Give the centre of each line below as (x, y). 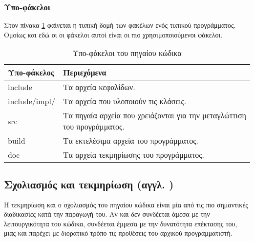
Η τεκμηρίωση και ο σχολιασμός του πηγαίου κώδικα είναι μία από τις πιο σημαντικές (126, 204)
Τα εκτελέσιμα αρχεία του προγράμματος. (130, 141)
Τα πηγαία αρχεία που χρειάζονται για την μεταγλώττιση (154, 115)
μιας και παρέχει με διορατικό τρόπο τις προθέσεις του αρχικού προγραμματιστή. (118, 233)
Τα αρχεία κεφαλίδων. (99, 87)
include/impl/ (32, 101)
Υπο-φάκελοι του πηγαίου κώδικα (127, 53)
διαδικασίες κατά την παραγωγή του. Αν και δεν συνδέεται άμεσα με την (107, 214)
